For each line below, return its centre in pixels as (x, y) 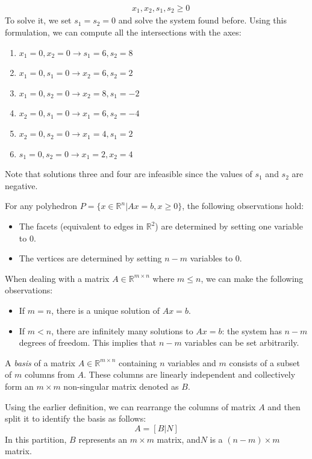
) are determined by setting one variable (229, 226)
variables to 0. (216, 258)
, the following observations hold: (243, 206)
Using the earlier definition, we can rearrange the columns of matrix (130, 406)
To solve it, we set (38, 20)
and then (284, 406)
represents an (103, 439)
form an (19, 386)
